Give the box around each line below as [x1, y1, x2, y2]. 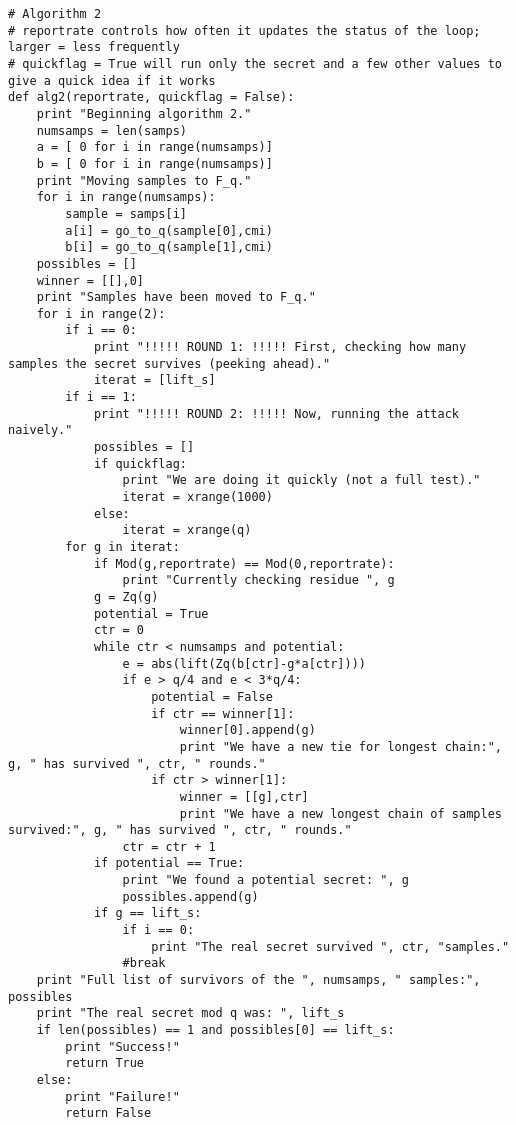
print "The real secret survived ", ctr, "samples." [151, 939, 510, 954]
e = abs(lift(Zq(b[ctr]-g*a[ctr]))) [122, 656, 366, 671]
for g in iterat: [65, 540, 180, 554]
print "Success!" [65, 1039, 180, 1054]
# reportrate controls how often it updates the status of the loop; [8, 23, 481, 38]
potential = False [151, 689, 273, 704]
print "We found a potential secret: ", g [122, 873, 409, 888]
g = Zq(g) [93, 589, 159, 604]
